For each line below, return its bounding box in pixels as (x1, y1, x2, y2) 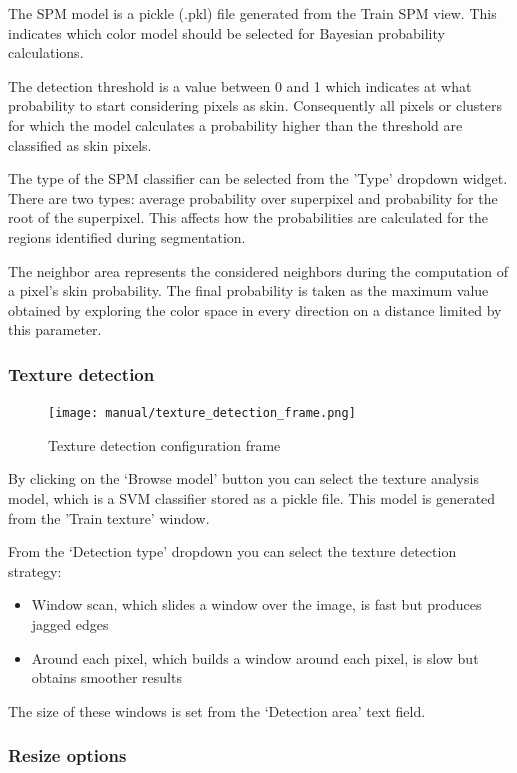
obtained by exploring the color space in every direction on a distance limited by (8, 299, 502, 320)
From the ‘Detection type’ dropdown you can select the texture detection (8, 541, 457, 562)
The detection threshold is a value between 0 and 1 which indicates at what (8, 75, 472, 96)
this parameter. (8, 319, 102, 340)
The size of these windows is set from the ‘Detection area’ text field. (8, 700, 426, 721)
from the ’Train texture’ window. (8, 507, 210, 528)
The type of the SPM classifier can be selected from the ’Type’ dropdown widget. (8, 168, 508, 189)
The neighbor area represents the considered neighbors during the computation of (8, 260, 508, 281)
